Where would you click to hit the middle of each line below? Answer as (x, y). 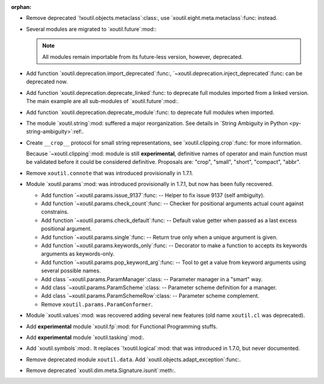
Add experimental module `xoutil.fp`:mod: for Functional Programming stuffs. (122, 326)
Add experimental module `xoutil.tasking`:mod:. (85, 337)
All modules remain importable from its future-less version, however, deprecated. (142, 56)
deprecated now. (47, 82)
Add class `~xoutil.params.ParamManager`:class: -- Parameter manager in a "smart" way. (152, 279)
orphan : (21, 7)
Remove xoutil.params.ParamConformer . (97, 304)
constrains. (55, 212)
